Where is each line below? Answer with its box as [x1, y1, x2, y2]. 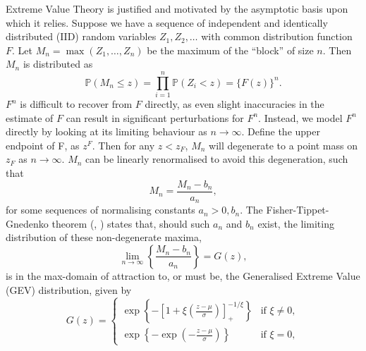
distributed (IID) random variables [6, 29, 157, 44]
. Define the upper [241, 124, 320, 139]
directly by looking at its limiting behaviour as [6, 124, 207, 139]
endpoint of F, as [6, 137, 80, 152]
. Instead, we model [258, 110, 343, 125]
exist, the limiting [257, 216, 334, 230]
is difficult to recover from [20, 97, 133, 111]
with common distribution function [201, 29, 353, 44]
